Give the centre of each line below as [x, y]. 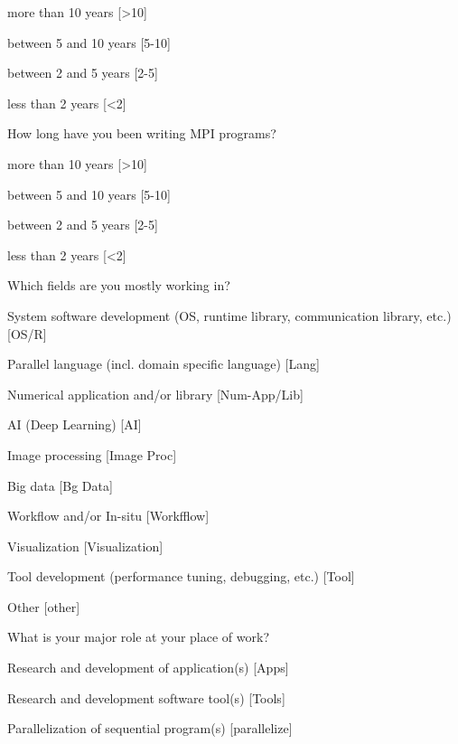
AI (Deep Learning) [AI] [75, 424]
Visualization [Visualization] [85, 546]
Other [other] [44, 606]
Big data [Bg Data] [60, 485]
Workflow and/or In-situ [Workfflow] [108, 516]
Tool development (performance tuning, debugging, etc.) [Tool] [181, 576]
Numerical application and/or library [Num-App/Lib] [155, 394]
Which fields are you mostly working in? [119, 285]
